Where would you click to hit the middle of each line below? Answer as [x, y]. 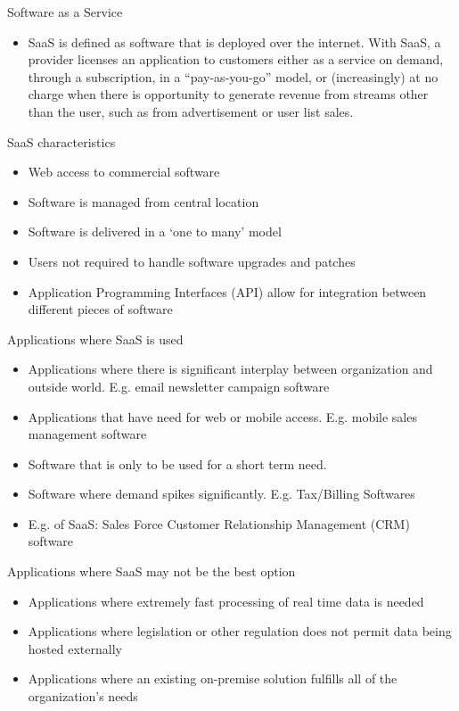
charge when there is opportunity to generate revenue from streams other [228, 94]
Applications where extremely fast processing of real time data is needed [226, 601]
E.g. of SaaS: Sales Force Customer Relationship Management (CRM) [219, 523]
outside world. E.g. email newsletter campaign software [179, 386]
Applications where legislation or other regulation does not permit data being [240, 631]
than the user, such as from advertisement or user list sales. [191, 111]
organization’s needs [83, 696]
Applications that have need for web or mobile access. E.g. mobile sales [222, 416]
